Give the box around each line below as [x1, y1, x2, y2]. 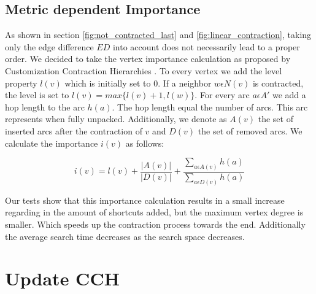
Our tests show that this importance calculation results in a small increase [5, 193, 285, 206]
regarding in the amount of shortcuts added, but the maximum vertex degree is [5, 206, 304, 219]
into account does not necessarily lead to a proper [112, 40, 300, 53]
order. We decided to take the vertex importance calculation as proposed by [5, 52, 291, 65]
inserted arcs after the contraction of [5, 124, 142, 137]
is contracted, [252, 76, 304, 89]
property [5, 76, 37, 89]
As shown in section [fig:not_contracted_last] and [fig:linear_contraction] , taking [5, 28, 312, 41]
